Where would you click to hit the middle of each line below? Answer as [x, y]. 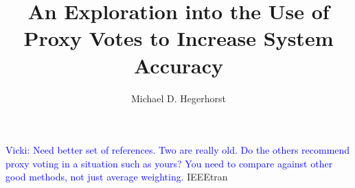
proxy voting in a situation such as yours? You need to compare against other [169, 163]
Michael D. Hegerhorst [178, 98]
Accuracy [179, 65]
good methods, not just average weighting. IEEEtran [117, 177]
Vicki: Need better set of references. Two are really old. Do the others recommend [178, 150]
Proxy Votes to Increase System [179, 38]
